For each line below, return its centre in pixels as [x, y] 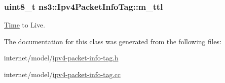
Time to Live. [25, 25]
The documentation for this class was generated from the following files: [113, 41]
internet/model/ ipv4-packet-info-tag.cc [62, 74]
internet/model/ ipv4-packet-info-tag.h [61, 58]
